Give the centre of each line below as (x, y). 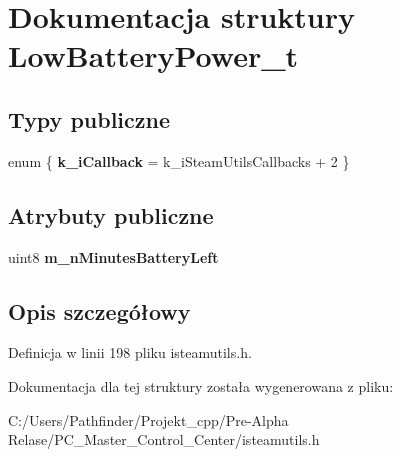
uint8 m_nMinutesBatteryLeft (113, 256)
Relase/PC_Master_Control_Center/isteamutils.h (164, 439)
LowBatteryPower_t (153, 55)
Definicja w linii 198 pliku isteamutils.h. (130, 352)
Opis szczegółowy (99, 310)
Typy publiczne (89, 118)
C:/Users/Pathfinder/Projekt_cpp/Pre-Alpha (148, 419)
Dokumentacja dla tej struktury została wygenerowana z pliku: (201, 385)
